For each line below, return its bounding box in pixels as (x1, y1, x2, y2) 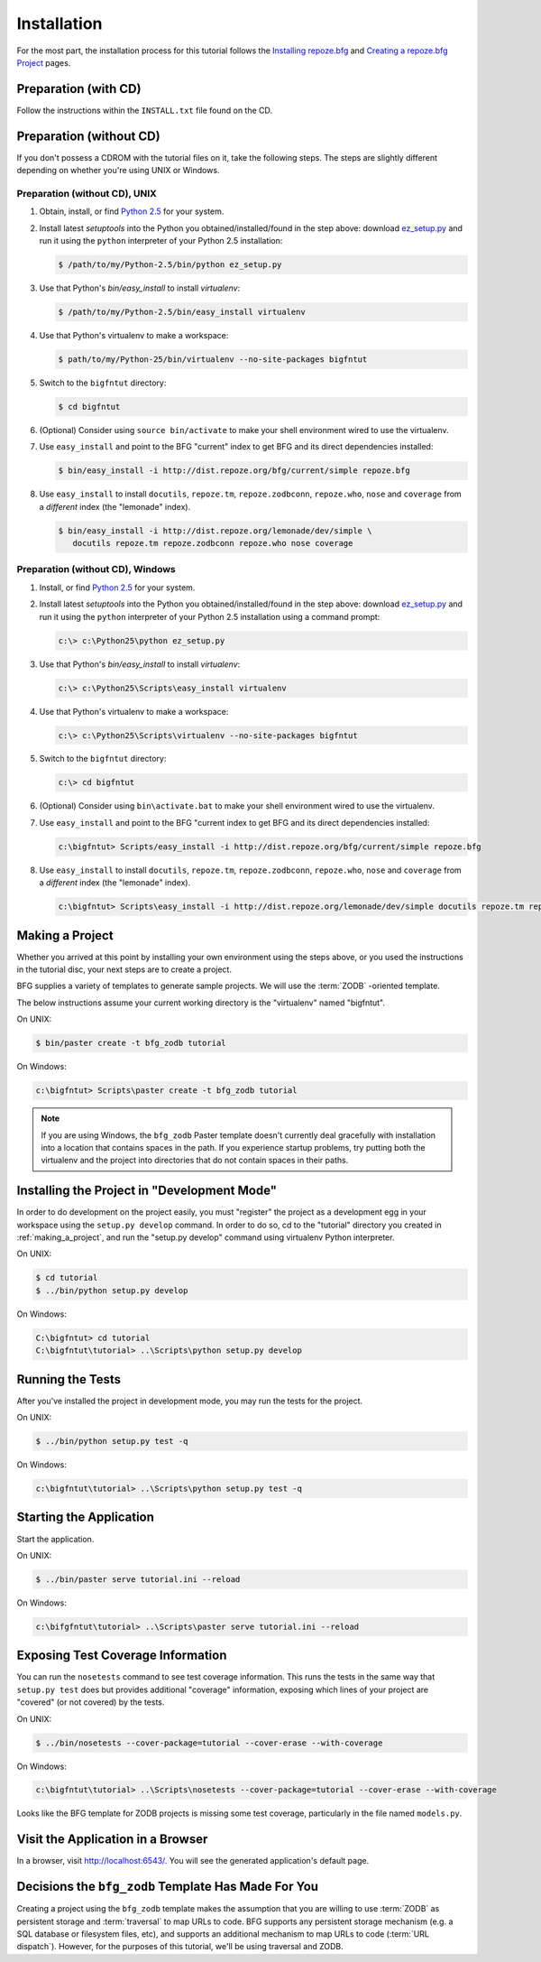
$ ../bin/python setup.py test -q (35, 1436, 188, 1447)
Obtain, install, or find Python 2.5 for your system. (39, 206, 225, 217)
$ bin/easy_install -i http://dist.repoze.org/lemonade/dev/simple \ (58, 525, 372, 536)
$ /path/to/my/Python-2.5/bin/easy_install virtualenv (58, 307, 306, 318)
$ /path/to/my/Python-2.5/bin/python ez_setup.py (58, 260, 282, 270)
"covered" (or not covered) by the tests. (16, 1697, 165, 1707)
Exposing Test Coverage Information (16, 1648, 227, 1663)
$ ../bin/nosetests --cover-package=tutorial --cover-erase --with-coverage (35, 1737, 383, 1748)
